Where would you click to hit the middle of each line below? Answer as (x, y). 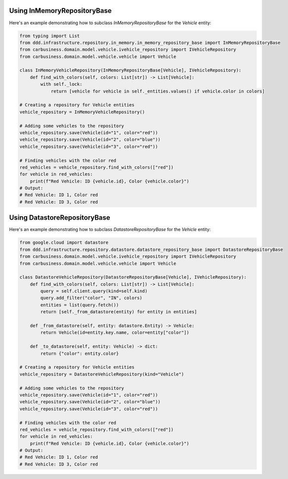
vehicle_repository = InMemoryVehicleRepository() (82, 112)
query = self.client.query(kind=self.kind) (94, 291)
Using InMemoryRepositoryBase (60, 11)
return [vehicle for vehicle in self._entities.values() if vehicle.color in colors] (158, 91)
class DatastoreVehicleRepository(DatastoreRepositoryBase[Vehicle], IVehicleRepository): (133, 277)
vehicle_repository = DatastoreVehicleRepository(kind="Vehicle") (102, 374)
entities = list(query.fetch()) (79, 305)
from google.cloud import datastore (64, 243)
